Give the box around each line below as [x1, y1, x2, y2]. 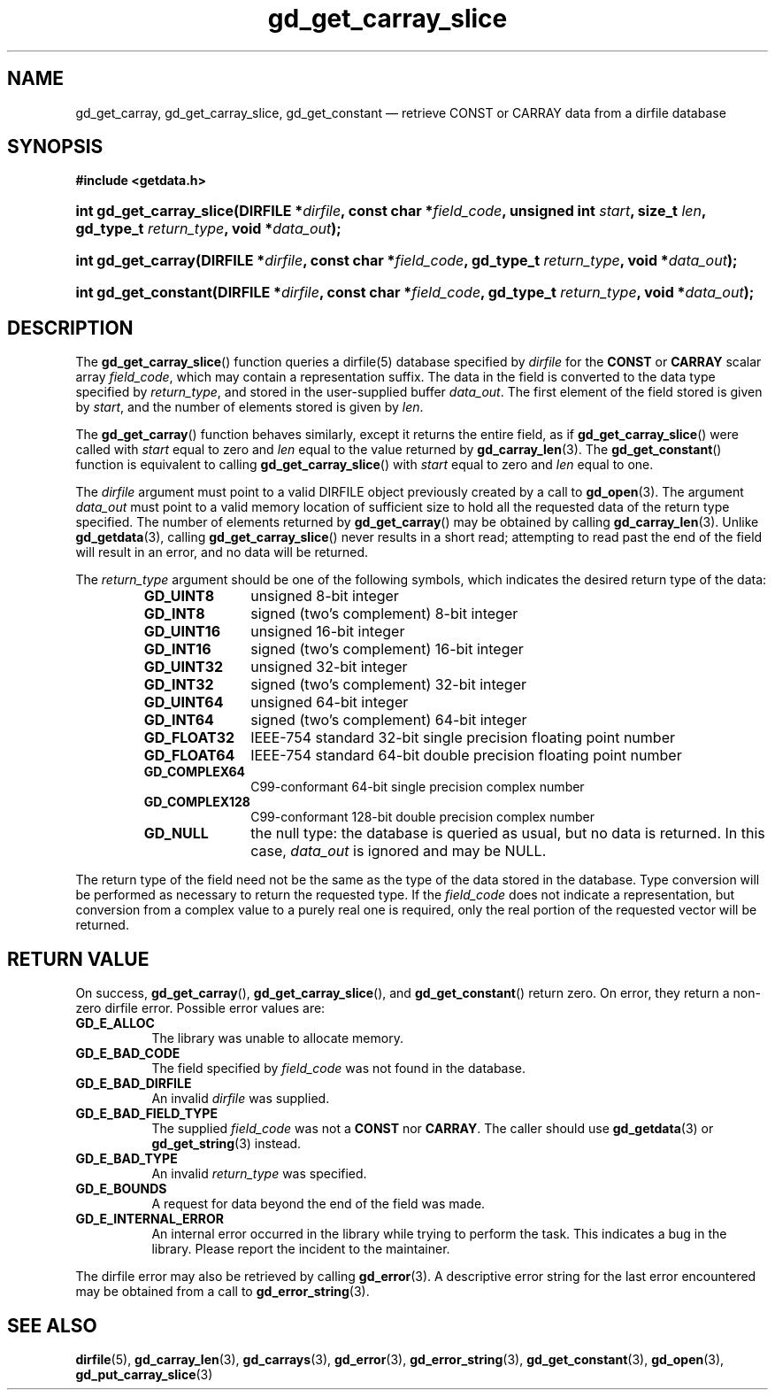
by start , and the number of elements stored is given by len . [75, 399, 424, 415]
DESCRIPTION [7, 316, 134, 339]
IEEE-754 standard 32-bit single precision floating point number [250, 729, 675, 747]
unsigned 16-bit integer [250, 622, 405, 641]
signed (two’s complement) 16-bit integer [250, 640, 524, 659]
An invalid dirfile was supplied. [151, 1091, 330, 1107]
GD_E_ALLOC [75, 1015, 155, 1031]
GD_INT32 [143, 675, 214, 694]
